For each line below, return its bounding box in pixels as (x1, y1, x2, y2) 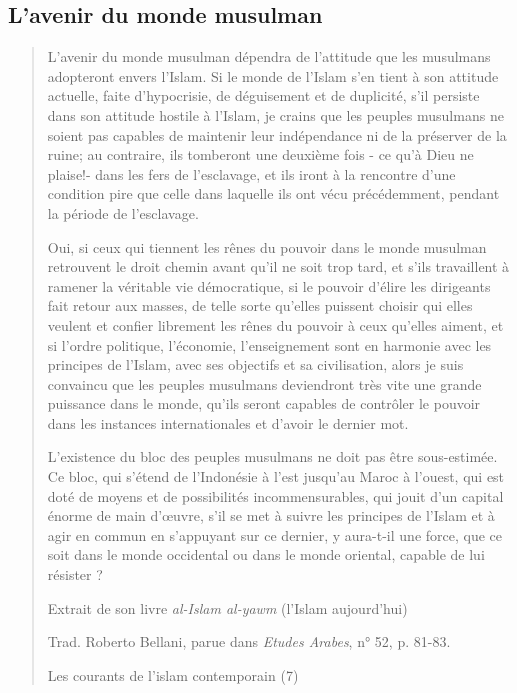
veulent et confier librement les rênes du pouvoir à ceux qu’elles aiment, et (47, 314, 504, 335)
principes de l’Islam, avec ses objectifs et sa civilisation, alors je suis (47, 354, 464, 375)
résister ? (47, 564, 103, 585)
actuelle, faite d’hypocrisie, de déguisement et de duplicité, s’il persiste (47, 85, 480, 106)
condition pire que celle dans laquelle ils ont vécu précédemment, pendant (47, 183, 500, 204)
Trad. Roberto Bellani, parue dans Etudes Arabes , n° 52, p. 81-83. (47, 631, 451, 652)
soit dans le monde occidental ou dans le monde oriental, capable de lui (47, 544, 485, 565)
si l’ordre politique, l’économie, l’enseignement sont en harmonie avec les (47, 334, 492, 355)
